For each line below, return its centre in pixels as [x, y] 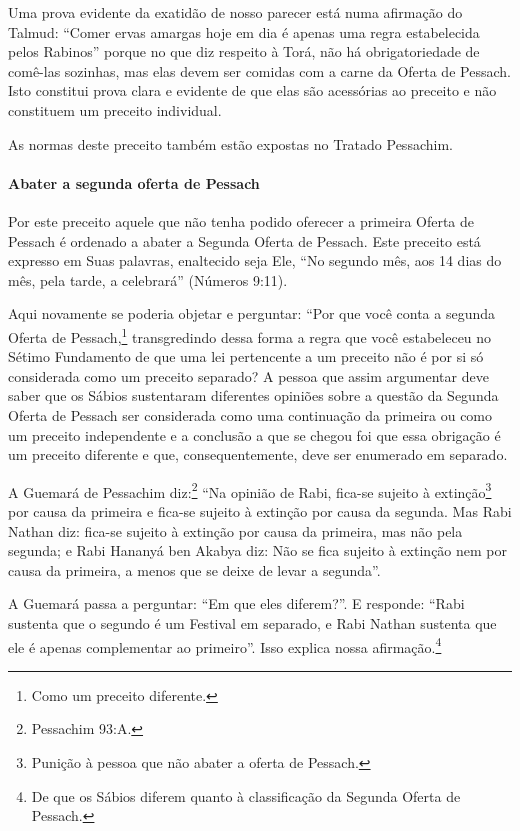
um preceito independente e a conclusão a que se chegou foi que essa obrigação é [254, 434]
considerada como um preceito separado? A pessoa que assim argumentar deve [248, 375]
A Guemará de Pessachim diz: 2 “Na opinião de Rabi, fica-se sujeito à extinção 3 [250, 490]
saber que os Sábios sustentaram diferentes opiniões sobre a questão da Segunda [253, 395]
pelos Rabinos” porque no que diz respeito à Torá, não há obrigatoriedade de [244, 51]
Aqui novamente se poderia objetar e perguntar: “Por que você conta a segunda [252, 313]
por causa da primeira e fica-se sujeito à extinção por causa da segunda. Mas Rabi [260, 510]
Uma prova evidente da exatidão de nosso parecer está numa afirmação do [235, 12]
